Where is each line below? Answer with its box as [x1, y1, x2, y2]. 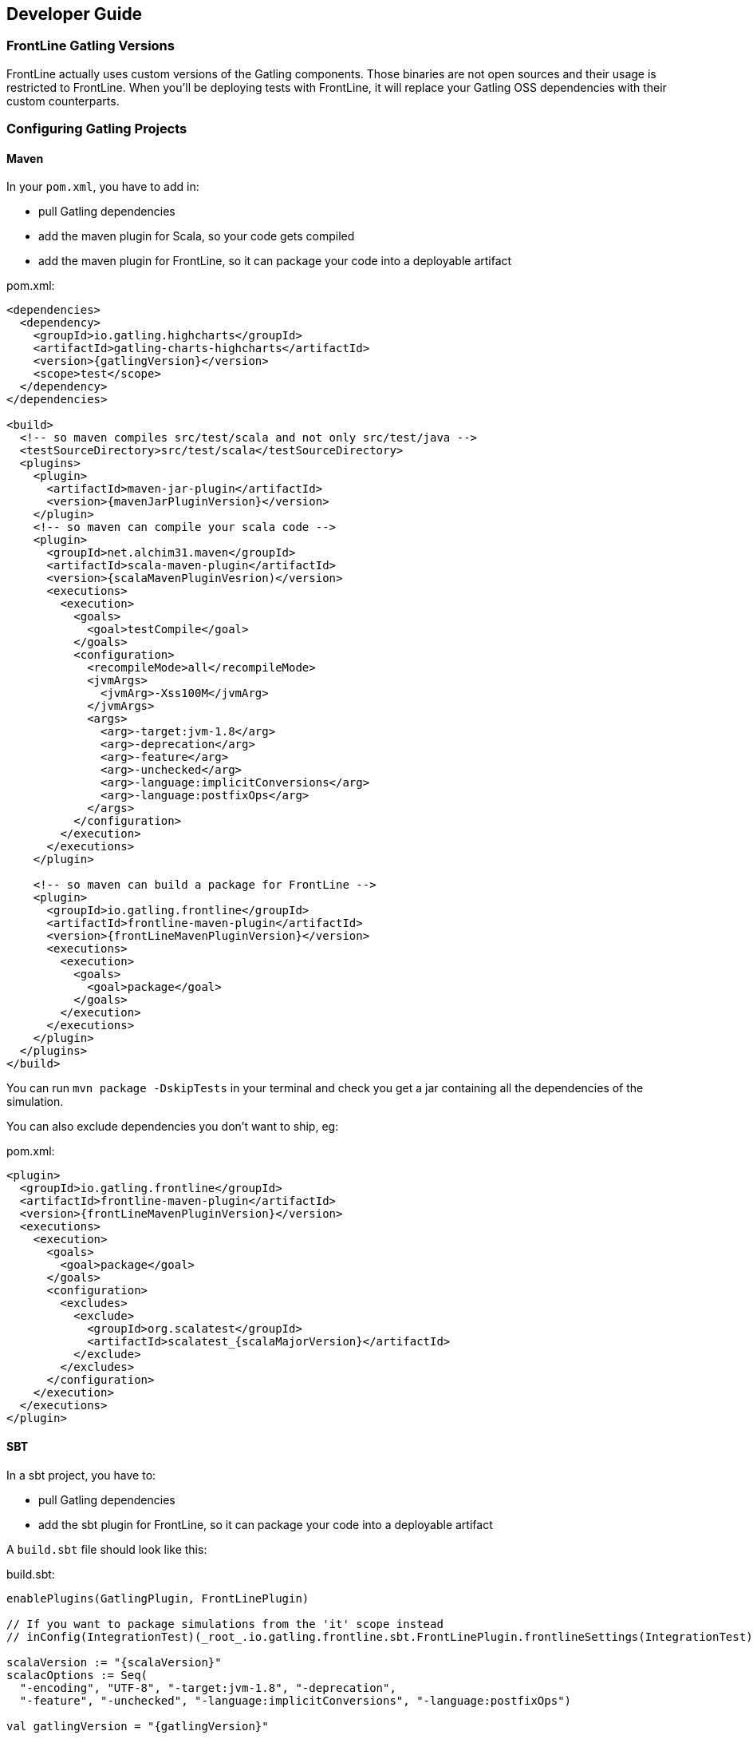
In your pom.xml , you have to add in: [6, 180, 199, 194]
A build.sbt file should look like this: [6, 1542, 207, 1556]
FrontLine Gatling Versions [6, 38, 175, 54]
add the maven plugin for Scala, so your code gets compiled [38, 229, 355, 244]
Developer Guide [6, 4, 143, 24]
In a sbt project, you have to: [6, 1468, 156, 1482]
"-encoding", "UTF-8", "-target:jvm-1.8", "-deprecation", [19, 1681, 396, 1694]
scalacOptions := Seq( [6, 1668, 148, 1682]
